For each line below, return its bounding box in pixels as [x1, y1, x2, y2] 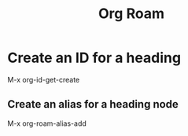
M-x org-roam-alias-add [7, 119, 87, 128]
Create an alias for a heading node [7, 97, 179, 111]
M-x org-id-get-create [7, 75, 80, 84]
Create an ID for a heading [7, 49, 182, 67]
